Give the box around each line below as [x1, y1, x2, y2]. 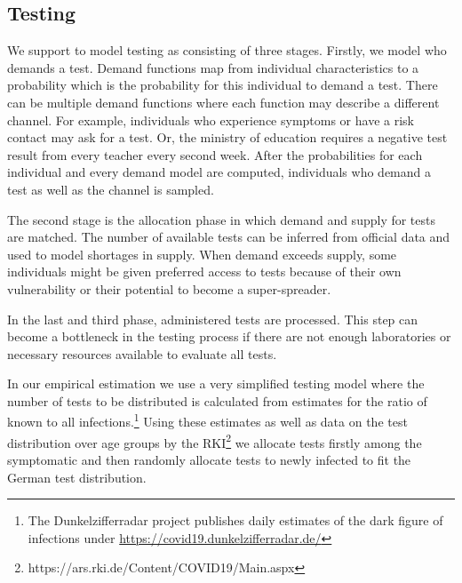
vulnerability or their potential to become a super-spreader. [7, 279, 331, 298]
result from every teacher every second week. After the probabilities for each [7, 145, 423, 164]
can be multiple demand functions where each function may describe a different [7, 92, 440, 111]
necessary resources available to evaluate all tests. [7, 344, 277, 363]
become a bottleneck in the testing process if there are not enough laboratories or [7, 327, 451, 346]
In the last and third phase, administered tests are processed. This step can [7, 309, 418, 328]
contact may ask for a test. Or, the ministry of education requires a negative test [7, 128, 448, 147]
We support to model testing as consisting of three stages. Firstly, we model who [7, 41, 447, 60]
